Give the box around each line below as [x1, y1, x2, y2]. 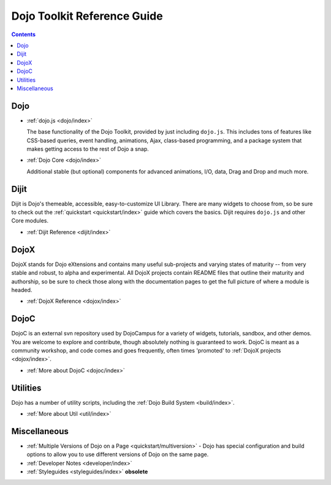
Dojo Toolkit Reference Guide [11, 9, 163, 23]
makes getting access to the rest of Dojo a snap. [26, 145, 150, 153]
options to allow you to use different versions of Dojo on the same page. [26, 451, 209, 458]
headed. [11, 286, 32, 294]
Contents [11, 31, 36, 38]
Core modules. [11, 217, 49, 224]
